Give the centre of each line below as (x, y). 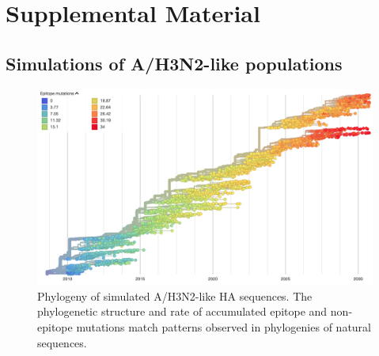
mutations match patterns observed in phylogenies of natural (224, 326)
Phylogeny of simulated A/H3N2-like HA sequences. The (175, 295)
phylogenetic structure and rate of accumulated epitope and (182, 311)
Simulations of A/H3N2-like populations (174, 63)
